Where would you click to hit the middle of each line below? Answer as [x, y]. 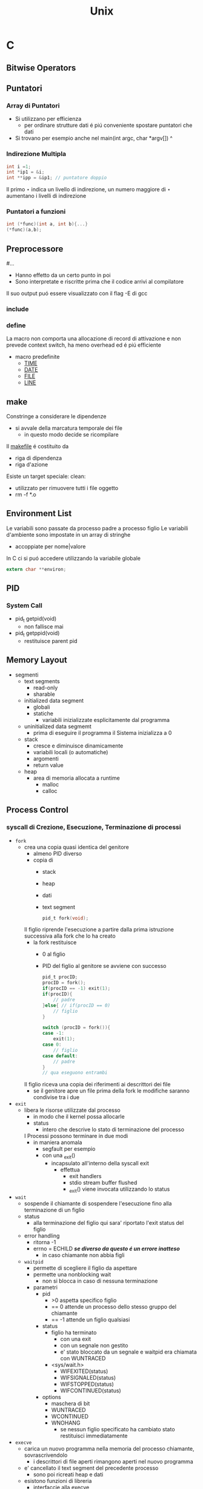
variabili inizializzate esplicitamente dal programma [106, 720]
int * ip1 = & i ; [25, 172]
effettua [70, 1170]
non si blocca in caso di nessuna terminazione [100, 1281]
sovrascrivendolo [46, 1455]
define [16, 325]
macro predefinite [37, 357]
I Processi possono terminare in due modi [76, 1136]
